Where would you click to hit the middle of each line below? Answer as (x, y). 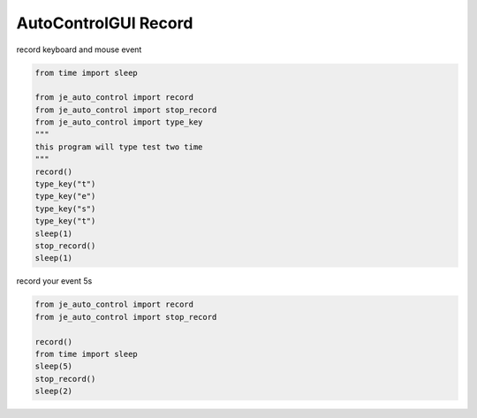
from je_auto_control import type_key (119, 122)
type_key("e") (65, 196)
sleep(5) (54, 366)
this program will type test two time (119, 147)
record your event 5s (54, 281)
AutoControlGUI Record (105, 23)
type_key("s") (65, 209)
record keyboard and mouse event (79, 49)
